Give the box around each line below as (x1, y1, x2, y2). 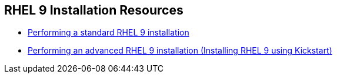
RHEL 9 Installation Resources (4, 3, 183, 17)
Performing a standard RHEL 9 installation (28, 27, 189, 38)
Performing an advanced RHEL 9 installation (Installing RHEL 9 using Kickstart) (28, 45, 332, 56)
